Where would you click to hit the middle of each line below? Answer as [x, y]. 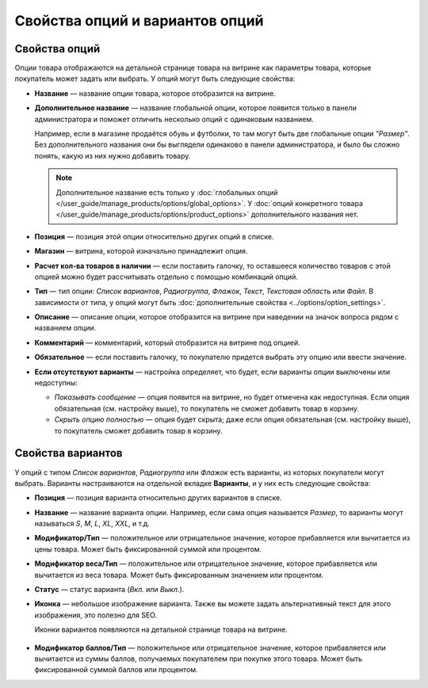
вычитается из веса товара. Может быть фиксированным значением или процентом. [179, 575]
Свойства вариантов [69, 453]
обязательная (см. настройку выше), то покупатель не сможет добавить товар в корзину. [207, 408]
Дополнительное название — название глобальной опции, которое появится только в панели [195, 108]
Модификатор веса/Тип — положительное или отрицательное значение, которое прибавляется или [206, 564]
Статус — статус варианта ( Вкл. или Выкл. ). [109, 590]
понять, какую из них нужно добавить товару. [113, 155]
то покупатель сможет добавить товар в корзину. [138, 430]
